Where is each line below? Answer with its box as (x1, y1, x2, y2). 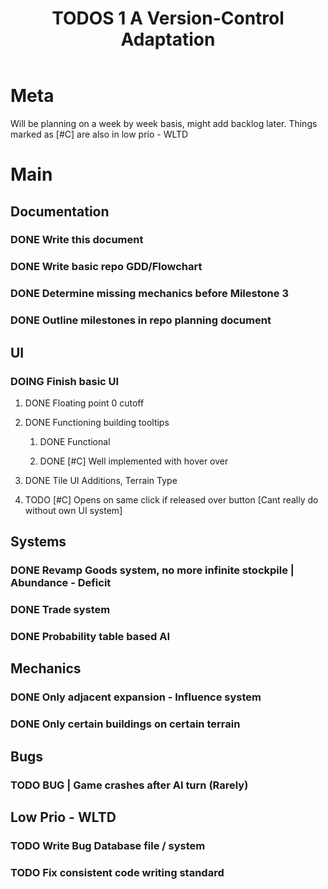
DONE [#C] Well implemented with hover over (39, 455, 229, 467)
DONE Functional (39, 435, 111, 447)
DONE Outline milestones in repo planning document (10, 313, 272, 327)
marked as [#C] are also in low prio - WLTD (10, 128, 189, 140)
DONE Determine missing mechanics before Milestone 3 (10, 287, 289, 301)
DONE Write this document (10, 233, 144, 247)
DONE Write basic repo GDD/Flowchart (10, 260, 203, 274)
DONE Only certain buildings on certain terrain (10, 717, 241, 731)
